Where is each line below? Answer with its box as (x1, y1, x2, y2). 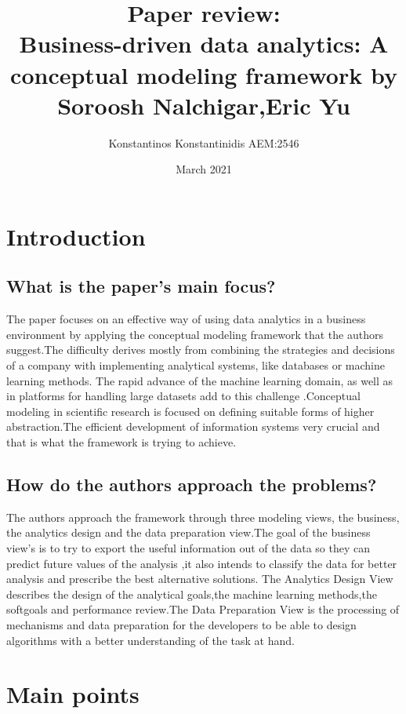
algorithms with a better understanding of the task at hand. (6, 632, 295, 648)
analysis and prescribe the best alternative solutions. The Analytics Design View (6, 570, 393, 587)
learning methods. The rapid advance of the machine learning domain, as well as (6, 372, 393, 388)
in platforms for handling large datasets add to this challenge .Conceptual (6, 388, 361, 404)
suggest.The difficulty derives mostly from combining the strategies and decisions (6, 341, 395, 358)
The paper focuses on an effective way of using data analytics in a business (6, 311, 366, 327)
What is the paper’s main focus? (6, 274, 276, 298)
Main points (6, 678, 140, 710)
